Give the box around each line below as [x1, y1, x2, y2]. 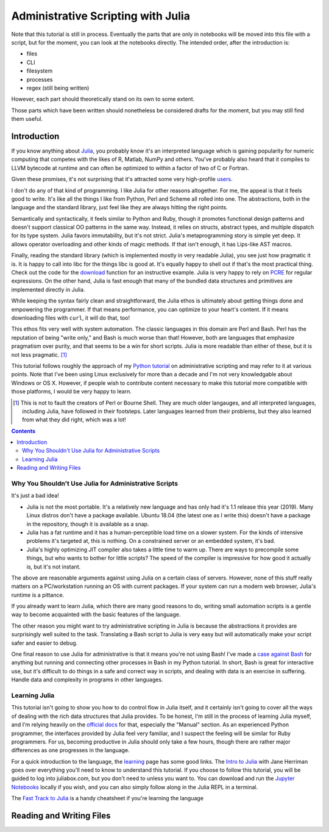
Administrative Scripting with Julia [11, 9, 190, 23]
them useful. [11, 115, 43, 123]
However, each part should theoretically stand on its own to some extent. [11, 95, 195, 103]
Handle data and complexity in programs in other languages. [11, 676, 163, 683]
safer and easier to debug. [11, 639, 78, 647]
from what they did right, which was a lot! [22, 416, 126, 423]
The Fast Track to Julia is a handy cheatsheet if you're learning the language [11, 795, 204, 802]
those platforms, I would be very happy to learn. [11, 388, 132, 395]
